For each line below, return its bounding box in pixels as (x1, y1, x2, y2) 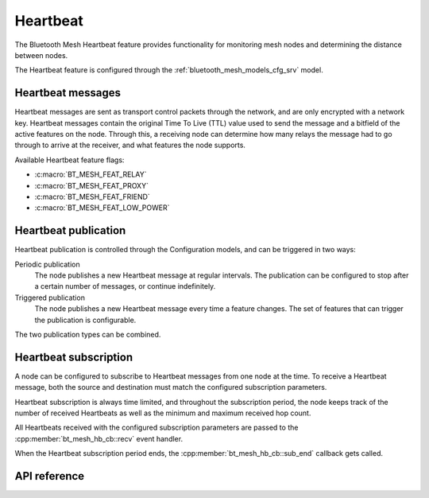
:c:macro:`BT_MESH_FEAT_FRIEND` (34, 192, 150, 201)
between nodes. (14, 50, 68, 60)
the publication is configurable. (34, 315, 137, 325)
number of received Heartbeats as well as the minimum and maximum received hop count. (14, 408, 311, 418)
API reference (14, 469, 85, 483)
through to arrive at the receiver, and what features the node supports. (14, 140, 246, 150)
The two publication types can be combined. (14, 330, 161, 339)
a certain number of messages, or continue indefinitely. (34, 282, 216, 291)
